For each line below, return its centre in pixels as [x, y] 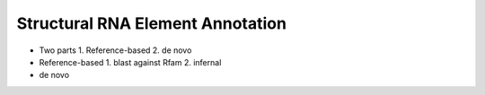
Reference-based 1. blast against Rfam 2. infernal [130, 62]
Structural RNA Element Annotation [152, 23]
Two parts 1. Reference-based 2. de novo [115, 50]
